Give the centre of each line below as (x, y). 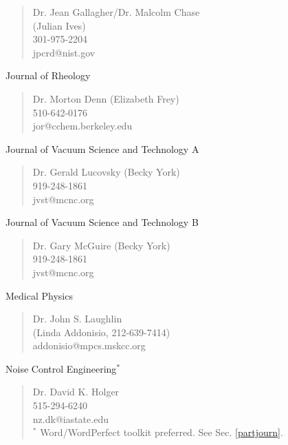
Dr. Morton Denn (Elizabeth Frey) (106, 98)
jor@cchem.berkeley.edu (82, 126)
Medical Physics (39, 295)
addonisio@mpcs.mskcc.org (89, 345)
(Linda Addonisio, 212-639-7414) (101, 332)
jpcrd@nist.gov (64, 52)
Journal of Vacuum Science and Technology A (102, 148)
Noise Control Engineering (61, 368)
